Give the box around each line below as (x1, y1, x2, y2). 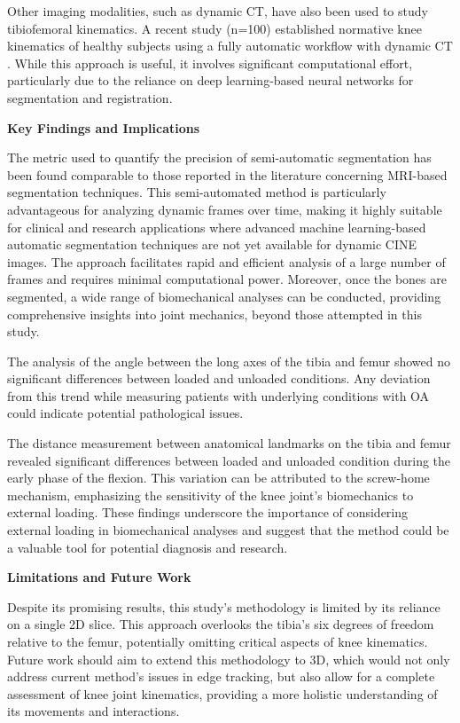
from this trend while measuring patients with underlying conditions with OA (7, 386, 430, 405)
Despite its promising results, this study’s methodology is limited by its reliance (7, 597, 441, 616)
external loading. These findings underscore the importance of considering (7, 503, 409, 522)
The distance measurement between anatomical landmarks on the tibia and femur (7, 434, 451, 452)
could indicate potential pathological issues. (7, 404, 244, 422)
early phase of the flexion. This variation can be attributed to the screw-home (7, 468, 430, 487)
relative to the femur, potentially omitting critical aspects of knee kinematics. (7, 633, 428, 650)
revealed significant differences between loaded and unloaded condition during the (7, 451, 451, 469)
